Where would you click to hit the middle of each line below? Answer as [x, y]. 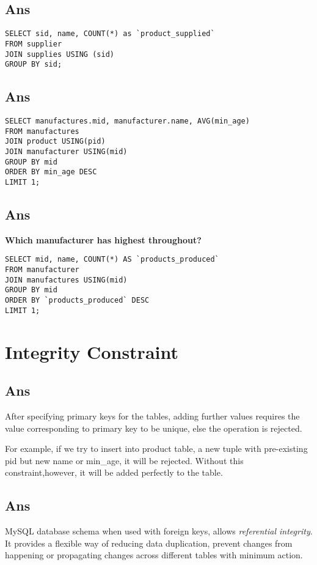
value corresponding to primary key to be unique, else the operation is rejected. [154, 428]
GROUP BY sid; [34, 65]
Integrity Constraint [92, 351]
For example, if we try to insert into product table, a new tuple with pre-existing [156, 449]
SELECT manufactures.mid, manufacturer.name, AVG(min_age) [127, 121]
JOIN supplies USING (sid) [60, 54]
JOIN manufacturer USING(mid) [66, 152]
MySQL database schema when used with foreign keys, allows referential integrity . [159, 531]
